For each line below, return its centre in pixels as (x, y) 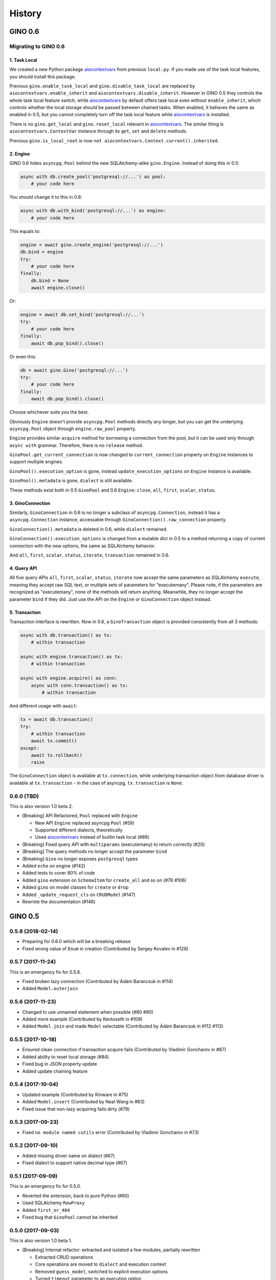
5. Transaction (25, 612)
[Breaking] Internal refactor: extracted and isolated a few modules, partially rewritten (111, 1250)
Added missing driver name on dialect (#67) (68, 1156)
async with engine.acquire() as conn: (69, 678)
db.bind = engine (42, 252)
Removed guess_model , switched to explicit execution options (101, 1271)
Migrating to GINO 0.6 (37, 46)
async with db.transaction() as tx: (66, 635)
